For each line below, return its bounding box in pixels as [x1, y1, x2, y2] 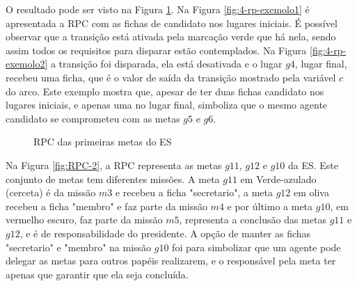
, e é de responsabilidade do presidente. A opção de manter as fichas [19, 225, 311, 240]
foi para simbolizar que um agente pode [172, 239, 341, 254]
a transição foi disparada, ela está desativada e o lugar [50, 56, 283, 71]
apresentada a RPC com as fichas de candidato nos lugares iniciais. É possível [6, 15, 338, 30]
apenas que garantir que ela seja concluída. [6, 267, 189, 281]
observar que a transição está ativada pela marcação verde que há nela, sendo [6, 29, 336, 44]
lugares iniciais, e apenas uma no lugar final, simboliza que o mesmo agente [6, 97, 328, 112]
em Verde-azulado [240, 171, 317, 186]
